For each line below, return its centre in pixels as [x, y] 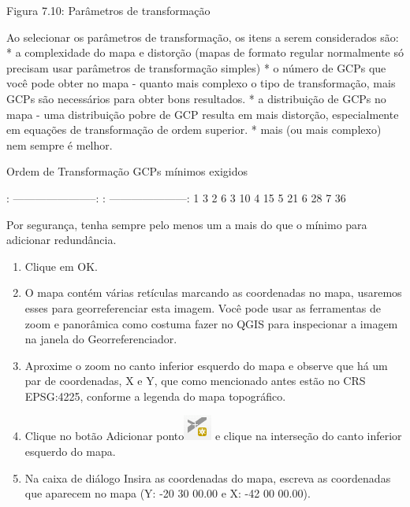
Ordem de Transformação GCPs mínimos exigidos [127, 171]
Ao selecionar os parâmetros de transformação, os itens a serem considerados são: [203, 37]
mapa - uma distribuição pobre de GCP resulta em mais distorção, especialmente [203, 114]
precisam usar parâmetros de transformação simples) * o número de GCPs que [196, 67]
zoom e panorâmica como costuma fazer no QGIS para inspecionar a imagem [211, 323]
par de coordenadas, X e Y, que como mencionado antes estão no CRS [195, 381]
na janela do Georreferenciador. [101, 339]
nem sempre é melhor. [60, 144]
